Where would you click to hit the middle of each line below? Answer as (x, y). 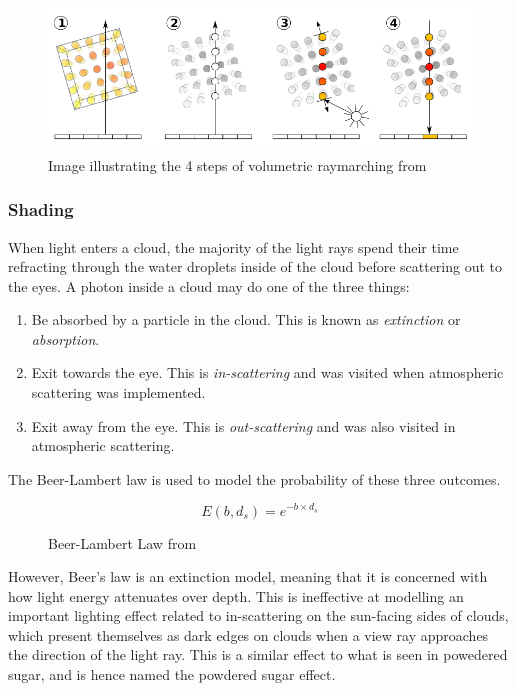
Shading (41, 209)
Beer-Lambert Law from (122, 542)
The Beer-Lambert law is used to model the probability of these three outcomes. (254, 478)
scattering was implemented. (118, 392)
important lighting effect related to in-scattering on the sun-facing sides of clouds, (258, 615)
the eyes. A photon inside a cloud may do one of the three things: (209, 285)
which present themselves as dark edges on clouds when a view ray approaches (248, 634)
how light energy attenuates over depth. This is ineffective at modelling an (236, 595)
